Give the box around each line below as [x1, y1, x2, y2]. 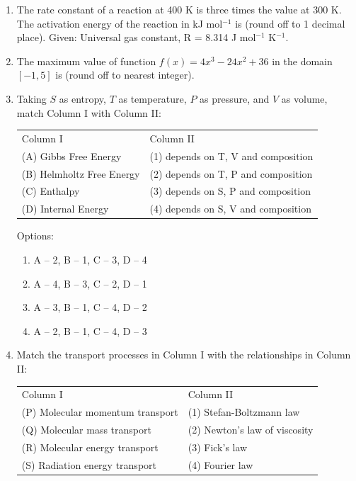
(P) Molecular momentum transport [21, 404, 178, 419]
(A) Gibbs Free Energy [21, 148, 122, 163]
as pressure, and [200, 91, 270, 106]
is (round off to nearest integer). [55, 67, 195, 82]
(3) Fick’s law [188, 439, 248, 454]
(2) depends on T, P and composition [149, 166, 313, 181]
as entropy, [59, 91, 106, 106]
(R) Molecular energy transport [21, 439, 159, 454]
